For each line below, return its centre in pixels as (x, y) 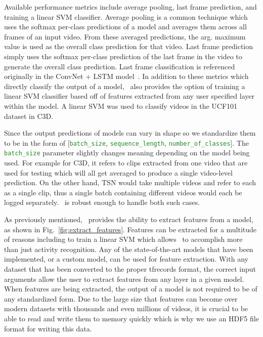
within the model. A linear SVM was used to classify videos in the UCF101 (121, 106)
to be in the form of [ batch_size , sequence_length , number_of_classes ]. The (126, 142)
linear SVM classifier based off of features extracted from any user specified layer (129, 96)
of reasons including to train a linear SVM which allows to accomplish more (123, 239)
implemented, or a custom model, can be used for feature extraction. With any (126, 259)
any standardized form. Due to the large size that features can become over (121, 298)
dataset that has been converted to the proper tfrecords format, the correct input (130, 268)
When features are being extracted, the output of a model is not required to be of (131, 289)
